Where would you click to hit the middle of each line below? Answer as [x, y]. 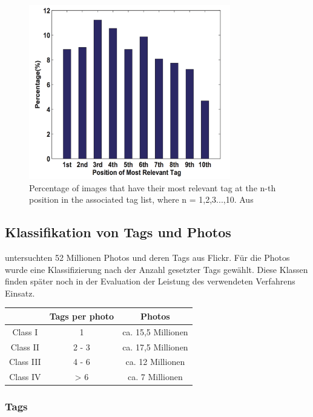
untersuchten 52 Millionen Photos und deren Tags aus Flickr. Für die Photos [147, 257]
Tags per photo [82, 316]
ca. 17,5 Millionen [155, 346]
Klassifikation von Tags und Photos [118, 232]
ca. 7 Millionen [155, 377]
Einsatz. [20, 293]
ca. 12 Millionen [155, 362]
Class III [25, 362]
